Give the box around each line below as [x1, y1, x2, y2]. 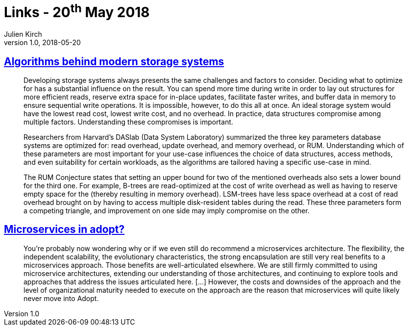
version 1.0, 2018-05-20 [4, 38, 81, 47]
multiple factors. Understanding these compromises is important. [24, 117, 234, 126]
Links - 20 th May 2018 [4, 1, 150, 21]
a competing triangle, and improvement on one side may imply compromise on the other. [24, 206, 310, 215]
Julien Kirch [4, 30, 42, 39]
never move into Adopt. [24, 294, 99, 303]
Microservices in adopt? [4, 223, 125, 236]
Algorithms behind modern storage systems [4, 55, 224, 68]
